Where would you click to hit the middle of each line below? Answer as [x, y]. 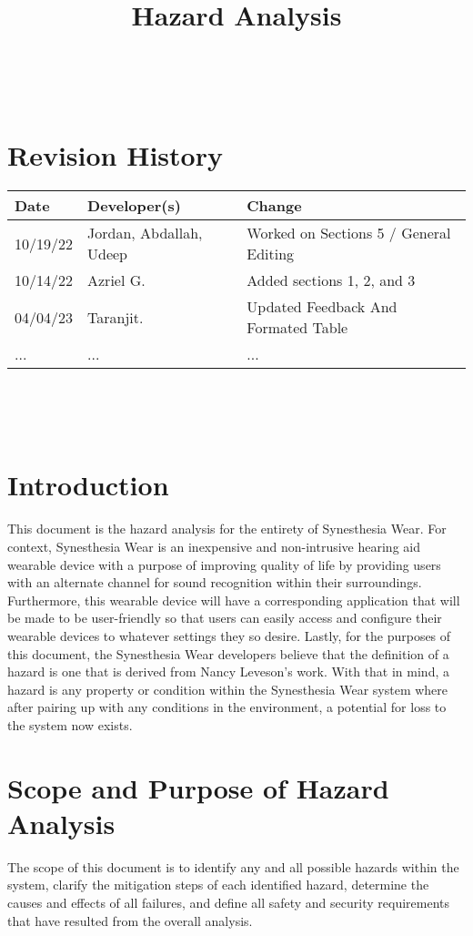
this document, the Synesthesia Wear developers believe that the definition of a [228, 653]
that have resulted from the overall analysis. [130, 920]
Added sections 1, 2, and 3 [331, 280]
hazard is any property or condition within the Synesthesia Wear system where [228, 689]
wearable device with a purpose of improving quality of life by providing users [224, 564]
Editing [271, 254]
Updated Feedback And [322, 307]
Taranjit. [116, 317]
